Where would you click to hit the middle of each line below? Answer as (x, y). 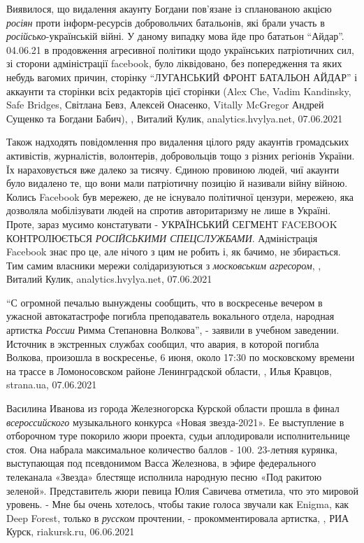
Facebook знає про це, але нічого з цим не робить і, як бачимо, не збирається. (174, 252)
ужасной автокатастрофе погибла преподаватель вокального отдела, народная (170, 316)
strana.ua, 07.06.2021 (52, 385)
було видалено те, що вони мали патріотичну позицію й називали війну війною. (177, 183)
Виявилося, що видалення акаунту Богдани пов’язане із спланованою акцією (169, 8)
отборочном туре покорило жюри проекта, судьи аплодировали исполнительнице (178, 436)
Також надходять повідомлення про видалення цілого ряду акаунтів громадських (178, 142)
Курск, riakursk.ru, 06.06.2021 (71, 531)
